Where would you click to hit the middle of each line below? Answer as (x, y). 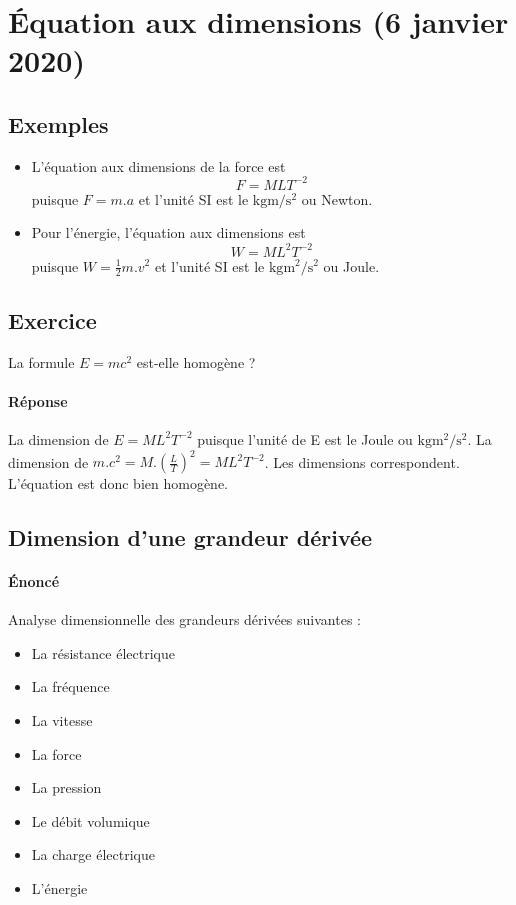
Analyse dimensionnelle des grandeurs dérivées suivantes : (184, 619)
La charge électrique (93, 854)
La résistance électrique (103, 652)
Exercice (52, 319)
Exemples (58, 123)
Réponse (38, 400)
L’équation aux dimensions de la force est (158, 165)
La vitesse (62, 720)
